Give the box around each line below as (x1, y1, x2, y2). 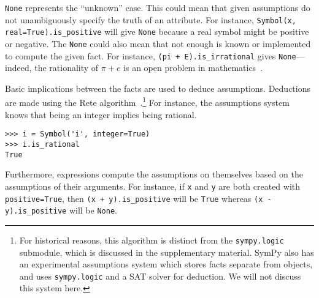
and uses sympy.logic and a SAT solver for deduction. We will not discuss (19, 269, 301, 282)
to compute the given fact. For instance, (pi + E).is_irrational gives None (5, 49, 296, 62)
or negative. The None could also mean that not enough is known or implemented (5, 37, 311, 50)
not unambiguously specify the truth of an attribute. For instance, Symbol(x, (5, 13, 296, 26)
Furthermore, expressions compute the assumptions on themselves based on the (5, 168, 303, 181)
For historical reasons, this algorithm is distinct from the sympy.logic (19, 233, 284, 246)
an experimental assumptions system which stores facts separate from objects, (19, 258, 313, 270)
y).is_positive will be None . (5, 204, 117, 217)
